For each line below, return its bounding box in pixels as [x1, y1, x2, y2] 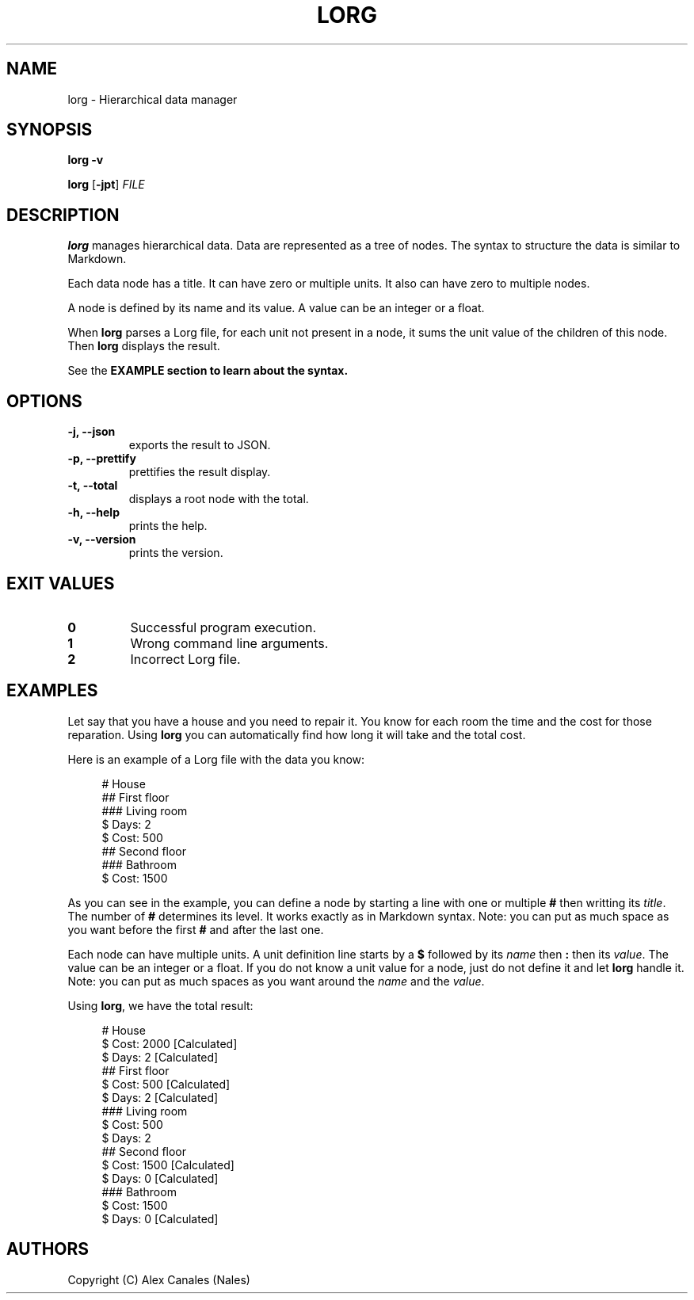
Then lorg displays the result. [67, 339, 220, 353]
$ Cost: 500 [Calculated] [101, 1077, 231, 1091]
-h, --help [67, 505, 120, 520]
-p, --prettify [67, 452, 136, 466]
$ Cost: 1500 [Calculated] [101, 1157, 235, 1172]
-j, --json [67, 425, 116, 439]
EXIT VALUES [6, 573, 115, 593]
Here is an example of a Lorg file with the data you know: [67, 752, 365, 766]
